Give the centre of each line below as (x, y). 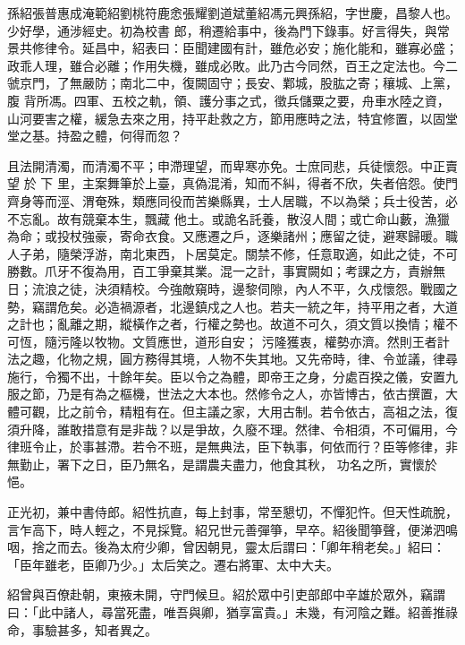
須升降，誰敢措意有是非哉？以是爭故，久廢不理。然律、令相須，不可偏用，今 (232, 429)
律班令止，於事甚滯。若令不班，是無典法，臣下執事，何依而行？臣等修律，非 (232, 447)
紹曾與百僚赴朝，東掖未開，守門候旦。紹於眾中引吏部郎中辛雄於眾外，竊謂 (226, 594)
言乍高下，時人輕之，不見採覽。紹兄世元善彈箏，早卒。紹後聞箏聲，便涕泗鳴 (232, 529)
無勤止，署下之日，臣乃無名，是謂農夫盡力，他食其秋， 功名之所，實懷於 (222, 464)
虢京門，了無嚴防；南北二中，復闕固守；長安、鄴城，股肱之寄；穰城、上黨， (232, 83)
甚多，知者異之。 (107, 629)
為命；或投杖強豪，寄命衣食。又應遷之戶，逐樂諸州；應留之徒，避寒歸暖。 (226, 236)
